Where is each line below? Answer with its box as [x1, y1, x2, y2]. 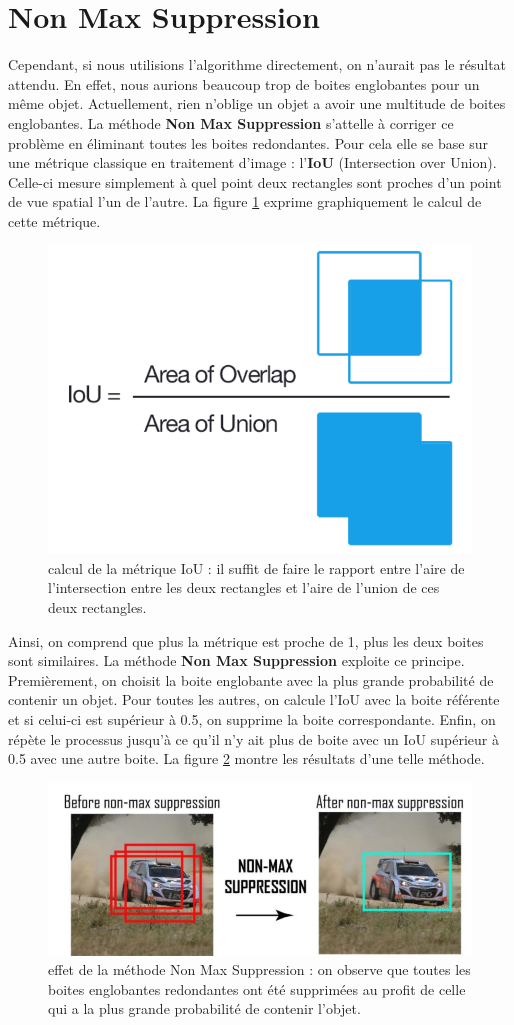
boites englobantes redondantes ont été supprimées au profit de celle [48, 978, 466, 999]
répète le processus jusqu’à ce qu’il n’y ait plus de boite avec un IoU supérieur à [8, 728, 499, 749]
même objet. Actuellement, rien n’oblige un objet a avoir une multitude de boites [8, 93, 506, 114]
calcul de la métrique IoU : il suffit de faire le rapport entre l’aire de [48, 557, 465, 578]
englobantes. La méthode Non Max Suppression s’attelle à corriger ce [8, 112, 454, 133]
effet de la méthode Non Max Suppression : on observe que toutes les [48, 959, 471, 980]
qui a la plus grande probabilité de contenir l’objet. [48, 998, 361, 1019]
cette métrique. [8, 210, 101, 231]
